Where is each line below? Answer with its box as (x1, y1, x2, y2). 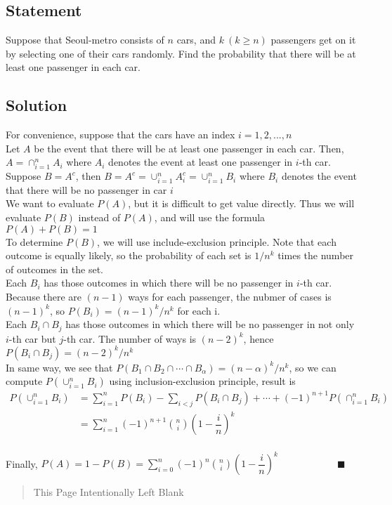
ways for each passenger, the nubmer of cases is (128, 289, 332, 303)
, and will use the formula (154, 210, 266, 225)
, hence (243, 331, 274, 346)
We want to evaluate (6, 196, 94, 211)
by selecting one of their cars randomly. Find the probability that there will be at (6, 46, 356, 60)
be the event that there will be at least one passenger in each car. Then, (34, 140, 344, 155)
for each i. (177, 303, 221, 317)
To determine (6, 234, 63, 249)
